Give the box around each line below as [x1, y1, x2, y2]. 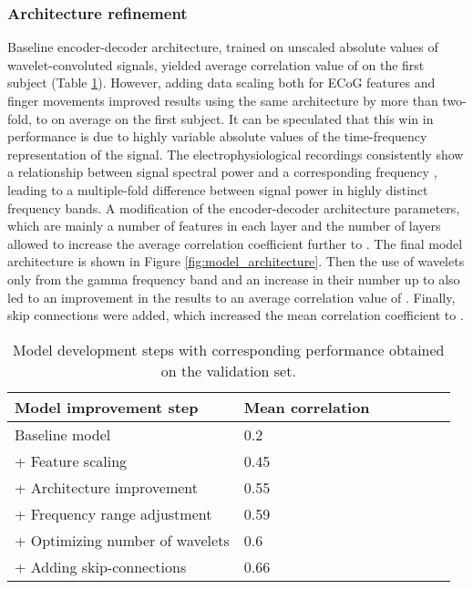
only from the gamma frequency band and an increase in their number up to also [7, 269, 460, 288]
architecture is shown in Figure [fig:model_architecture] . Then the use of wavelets [7, 252, 465, 271]
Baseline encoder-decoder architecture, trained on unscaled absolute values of [7, 37, 438, 57]
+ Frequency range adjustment [15, 502, 212, 524]
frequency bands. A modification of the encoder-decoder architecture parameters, [7, 198, 460, 217]
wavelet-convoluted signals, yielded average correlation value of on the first [7, 55, 425, 74]
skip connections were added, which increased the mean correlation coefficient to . [7, 305, 464, 325]
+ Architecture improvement [15, 476, 199, 498]
